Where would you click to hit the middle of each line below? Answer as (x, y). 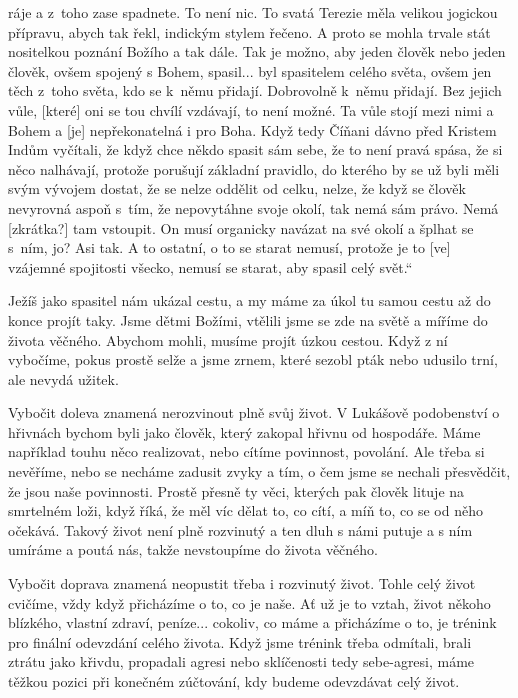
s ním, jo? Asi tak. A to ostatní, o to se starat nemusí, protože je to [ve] (229, 247)
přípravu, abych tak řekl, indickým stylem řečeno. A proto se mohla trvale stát (249, 31)
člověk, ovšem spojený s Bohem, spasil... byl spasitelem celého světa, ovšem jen (250, 70)
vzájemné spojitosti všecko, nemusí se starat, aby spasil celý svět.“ (210, 266)
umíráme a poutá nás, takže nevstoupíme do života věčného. (193, 549)
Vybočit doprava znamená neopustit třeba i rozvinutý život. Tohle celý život (242, 583)
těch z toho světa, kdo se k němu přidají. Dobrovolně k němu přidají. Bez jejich (255, 90)
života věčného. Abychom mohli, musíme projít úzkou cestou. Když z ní (228, 339)
